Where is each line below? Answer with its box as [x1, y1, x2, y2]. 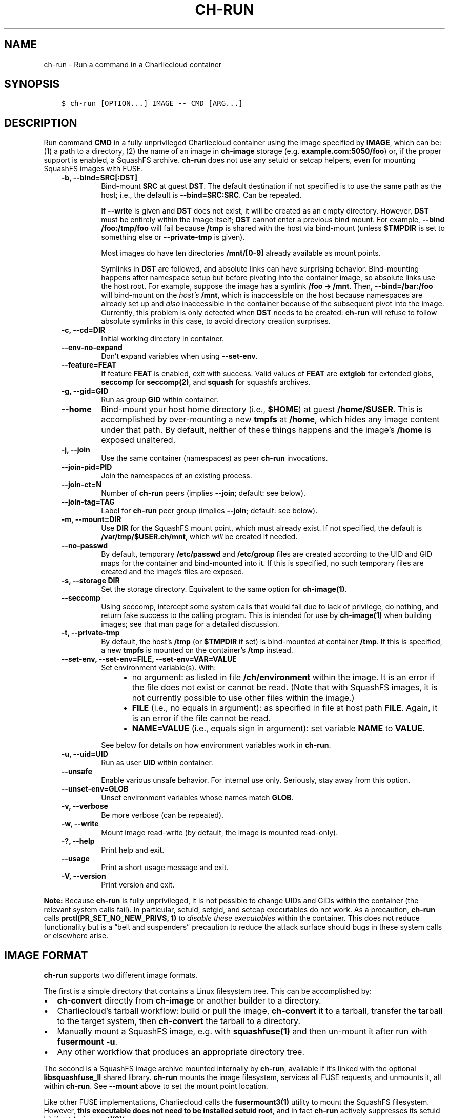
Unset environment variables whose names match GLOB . [101, 793, 294, 802]
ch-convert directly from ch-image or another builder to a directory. [57, 995, 321, 1006]
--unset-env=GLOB [61, 784, 129, 794]
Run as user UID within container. [101, 758, 213, 767]
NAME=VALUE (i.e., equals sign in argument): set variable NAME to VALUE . [132, 723, 425, 734]
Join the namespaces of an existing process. [101, 471, 252, 480]
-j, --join [61, 445, 90, 454]
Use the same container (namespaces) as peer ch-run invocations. [101, 454, 328, 463]
